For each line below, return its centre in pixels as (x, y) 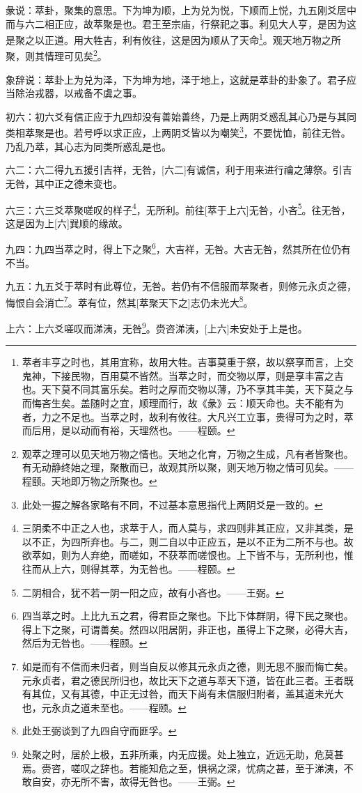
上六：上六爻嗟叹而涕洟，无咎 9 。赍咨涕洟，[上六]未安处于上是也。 (157, 327)
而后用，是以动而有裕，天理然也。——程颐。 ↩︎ (128, 430)
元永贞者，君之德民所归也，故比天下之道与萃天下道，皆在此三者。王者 (183, 680)
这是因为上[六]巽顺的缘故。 (67, 223)
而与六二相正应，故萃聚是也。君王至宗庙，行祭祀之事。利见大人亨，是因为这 (181, 23)
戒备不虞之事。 (108, 93)
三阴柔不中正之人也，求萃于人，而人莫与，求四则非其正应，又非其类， (183, 528)
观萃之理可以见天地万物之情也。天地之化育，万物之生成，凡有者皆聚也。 (188, 453)
